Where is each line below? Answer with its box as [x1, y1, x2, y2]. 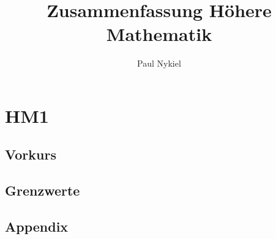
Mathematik [106, 21, 212, 46]
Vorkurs [5, 145, 56, 164]
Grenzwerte [5, 181, 80, 200]
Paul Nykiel [137, 57, 181, 70]
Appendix [5, 217, 69, 236]
